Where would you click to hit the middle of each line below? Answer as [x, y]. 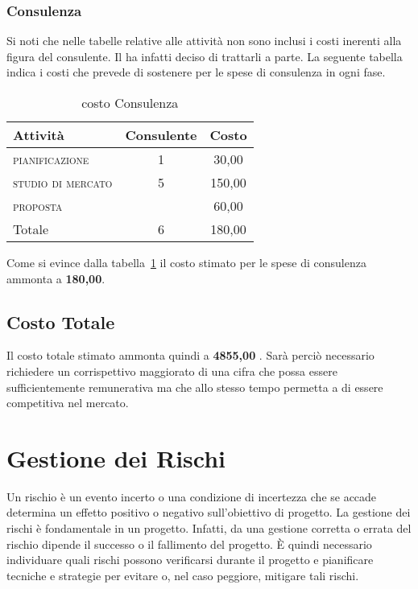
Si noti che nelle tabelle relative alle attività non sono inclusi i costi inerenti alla [204, 41]
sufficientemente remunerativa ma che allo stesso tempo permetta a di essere [195, 387]
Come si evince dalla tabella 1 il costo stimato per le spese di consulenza [186, 262]
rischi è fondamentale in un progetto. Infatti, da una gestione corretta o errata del [209, 528]
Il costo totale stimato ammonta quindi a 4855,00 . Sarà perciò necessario [190, 355]
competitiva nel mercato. [68, 403]
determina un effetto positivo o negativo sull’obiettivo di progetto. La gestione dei [209, 512]
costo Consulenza [130, 103]
